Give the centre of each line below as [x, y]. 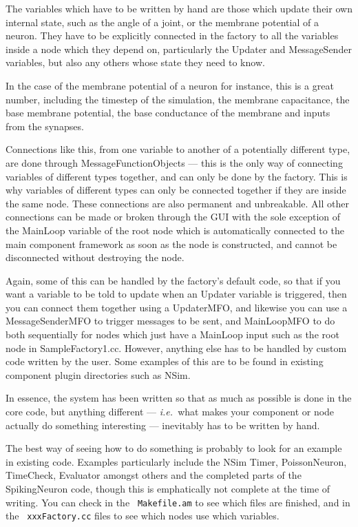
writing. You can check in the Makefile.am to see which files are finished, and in [178, 502]
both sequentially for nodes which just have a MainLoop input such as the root [172, 334]
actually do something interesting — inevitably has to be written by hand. [163, 425]
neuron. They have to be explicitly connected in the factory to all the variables [172, 35]
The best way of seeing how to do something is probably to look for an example [174, 448]
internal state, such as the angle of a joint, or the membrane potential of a [162, 22]
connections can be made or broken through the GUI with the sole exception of [173, 217]
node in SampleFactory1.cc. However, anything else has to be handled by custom [176, 348]
